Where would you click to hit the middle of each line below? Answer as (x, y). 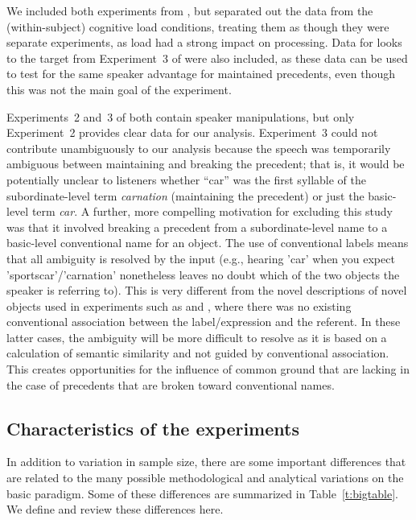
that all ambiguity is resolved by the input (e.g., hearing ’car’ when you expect (201, 258)
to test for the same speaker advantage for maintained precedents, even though (201, 74)
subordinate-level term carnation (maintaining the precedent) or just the (185, 195)
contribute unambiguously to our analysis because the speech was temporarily (199, 148)
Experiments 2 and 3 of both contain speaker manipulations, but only (181, 116)
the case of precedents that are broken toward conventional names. (171, 384)
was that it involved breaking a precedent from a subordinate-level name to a (197, 227)
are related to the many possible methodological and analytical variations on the (205, 478)
